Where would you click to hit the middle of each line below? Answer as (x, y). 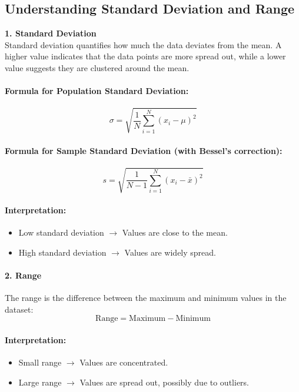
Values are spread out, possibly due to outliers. (164, 382)
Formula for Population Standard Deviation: (97, 91)
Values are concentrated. (124, 362)
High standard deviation (62, 252)
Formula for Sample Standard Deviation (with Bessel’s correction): (144, 150)
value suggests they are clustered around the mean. (97, 67)
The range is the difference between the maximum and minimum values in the (146, 298)
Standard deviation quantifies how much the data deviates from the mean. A (143, 44)
